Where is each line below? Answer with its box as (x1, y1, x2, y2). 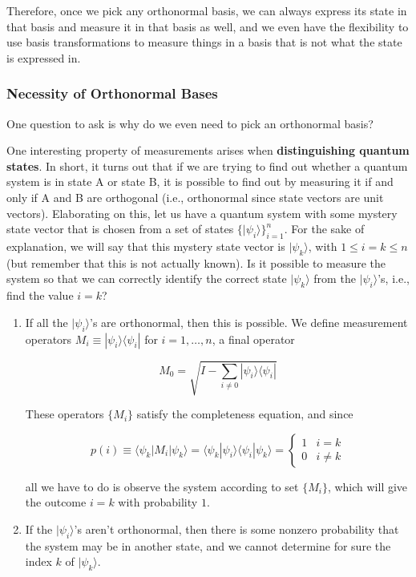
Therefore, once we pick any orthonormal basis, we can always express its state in (6, 2, 407, 18)
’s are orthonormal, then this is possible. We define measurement (90, 313, 408, 330)
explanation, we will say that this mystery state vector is (6, 237, 285, 254)
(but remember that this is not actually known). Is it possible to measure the (6, 254, 386, 271)
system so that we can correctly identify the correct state (6, 270, 287, 287)
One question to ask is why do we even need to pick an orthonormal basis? (6, 115, 374, 131)
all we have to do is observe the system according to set (25, 478, 299, 494)
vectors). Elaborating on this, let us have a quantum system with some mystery (6, 204, 398, 221)
